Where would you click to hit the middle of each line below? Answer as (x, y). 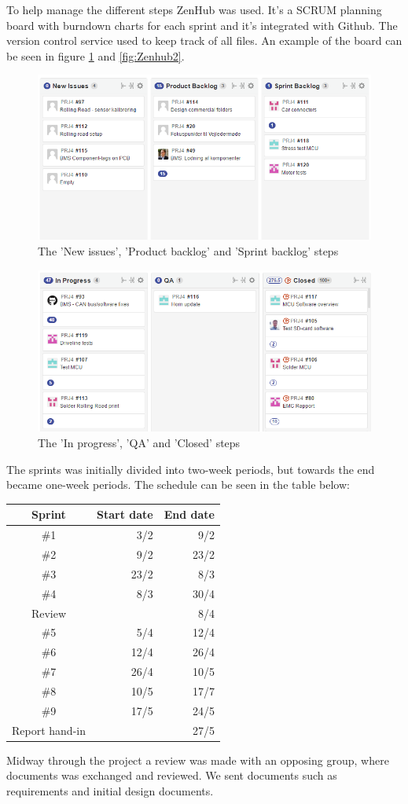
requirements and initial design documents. (110, 790)
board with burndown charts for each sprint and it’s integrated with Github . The (202, 25)
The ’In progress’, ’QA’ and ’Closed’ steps (139, 443)
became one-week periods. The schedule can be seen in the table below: (178, 485)
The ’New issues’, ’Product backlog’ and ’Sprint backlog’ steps (188, 251)
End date (189, 514)
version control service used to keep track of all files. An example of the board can (204, 40)
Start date (125, 514)
